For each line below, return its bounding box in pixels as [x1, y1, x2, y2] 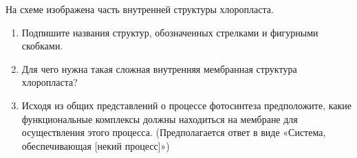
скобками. [21, 38, 63, 53]
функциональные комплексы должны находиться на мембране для [21, 111, 298, 126]
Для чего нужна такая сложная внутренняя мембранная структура [21, 61, 297, 76]
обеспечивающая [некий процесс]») [21, 138, 170, 153]
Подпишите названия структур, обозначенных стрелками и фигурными [21, 25, 318, 39]
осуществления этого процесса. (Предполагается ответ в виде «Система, [21, 125, 326, 139]
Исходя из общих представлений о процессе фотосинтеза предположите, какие [21, 98, 352, 112]
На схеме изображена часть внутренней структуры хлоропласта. [6, 2, 274, 16]
